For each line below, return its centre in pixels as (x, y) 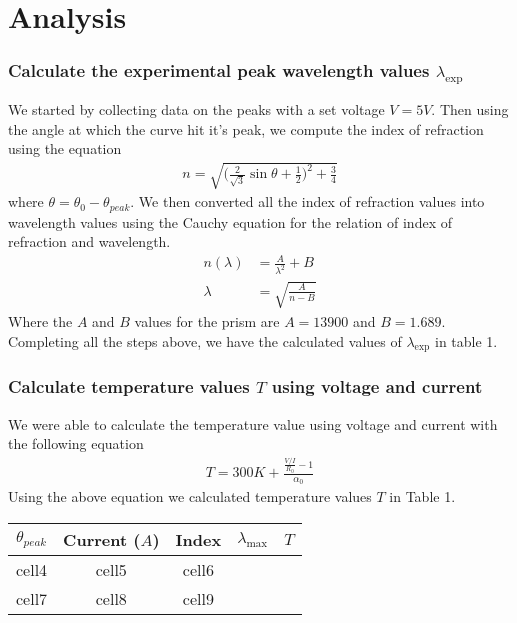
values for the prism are (207, 320)
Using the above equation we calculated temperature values (190, 496)
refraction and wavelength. (89, 241)
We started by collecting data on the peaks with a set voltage (196, 108)
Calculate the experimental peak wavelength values (219, 70)
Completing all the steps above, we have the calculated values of (205, 340)
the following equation (76, 443)
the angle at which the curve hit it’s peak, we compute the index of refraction (246, 128)
